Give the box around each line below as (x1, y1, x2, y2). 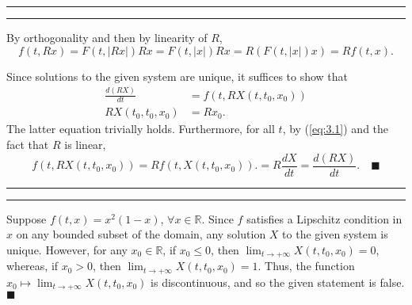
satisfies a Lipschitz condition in (246, 210, 402, 227)
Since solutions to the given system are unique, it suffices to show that (6, 67, 349, 84)
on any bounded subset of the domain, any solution (16, 226, 266, 242)
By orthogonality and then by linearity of (6, 29, 208, 45)
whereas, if (6, 257, 59, 274)
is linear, (64, 135, 106, 152)
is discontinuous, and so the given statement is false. (151, 273, 405, 290)
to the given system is (282, 226, 388, 242)
